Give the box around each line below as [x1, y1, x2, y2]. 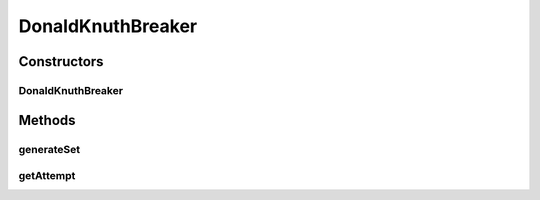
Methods [18, 111, 76, 129]
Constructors [18, 53, 104, 70]
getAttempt [18, 169, 76, 183]
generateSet [18, 142, 80, 156]
